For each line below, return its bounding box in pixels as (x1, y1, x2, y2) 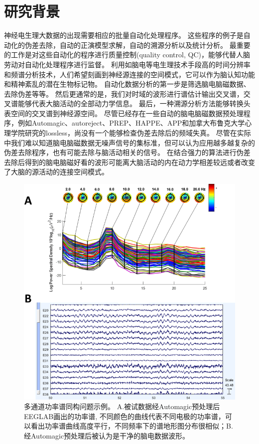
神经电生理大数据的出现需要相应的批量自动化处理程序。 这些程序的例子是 (4, 30, 244, 40)
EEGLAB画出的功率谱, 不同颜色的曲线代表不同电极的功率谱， (24, 411, 225, 421)
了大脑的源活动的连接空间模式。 (4, 166, 109, 177)
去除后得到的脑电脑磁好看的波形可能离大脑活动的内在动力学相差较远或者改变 (4, 156, 255, 167)
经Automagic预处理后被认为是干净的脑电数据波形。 (24, 430, 190, 441)
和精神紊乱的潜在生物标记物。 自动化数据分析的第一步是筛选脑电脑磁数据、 (4, 79, 251, 89)
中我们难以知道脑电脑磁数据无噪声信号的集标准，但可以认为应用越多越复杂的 (4, 137, 255, 148)
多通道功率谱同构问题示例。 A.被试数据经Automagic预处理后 (24, 401, 220, 412)
